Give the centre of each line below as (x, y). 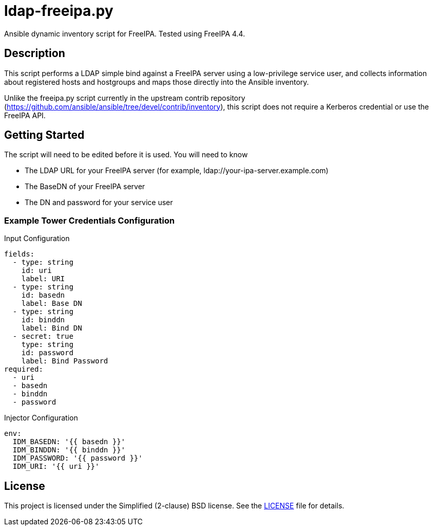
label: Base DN (52, 304)
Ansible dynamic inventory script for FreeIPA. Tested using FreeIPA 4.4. (125, 33)
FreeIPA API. (25, 115)
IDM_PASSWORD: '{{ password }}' (78, 458)
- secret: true (43, 336)
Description (35, 53)
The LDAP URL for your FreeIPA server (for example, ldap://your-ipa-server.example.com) (177, 171)
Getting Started (44, 135)
